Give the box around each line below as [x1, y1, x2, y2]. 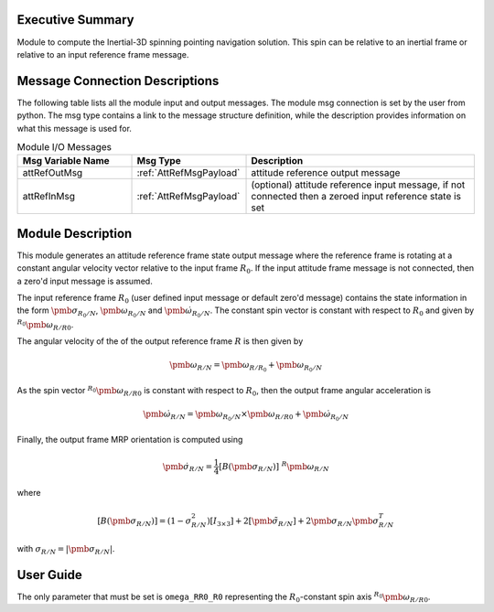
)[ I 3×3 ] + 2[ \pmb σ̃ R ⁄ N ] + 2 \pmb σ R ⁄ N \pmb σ [207, 515, 380, 528]
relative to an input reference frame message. [16, 48, 189, 59]
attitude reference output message [251, 166, 401, 179]
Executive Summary [16, 12, 134, 27]
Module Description [16, 225, 133, 242]
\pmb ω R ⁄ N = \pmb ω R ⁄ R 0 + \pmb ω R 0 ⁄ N [169, 360, 323, 374]
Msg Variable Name [22, 155, 110, 167]
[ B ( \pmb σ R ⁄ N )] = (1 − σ [97, 515, 192, 528]
